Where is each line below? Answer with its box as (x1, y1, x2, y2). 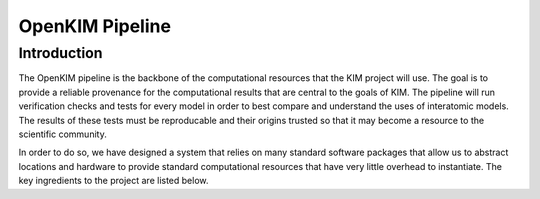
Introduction (18, 44, 103, 62)
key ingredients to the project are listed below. (18, 175, 209, 187)
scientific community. (18, 128, 107, 140)
